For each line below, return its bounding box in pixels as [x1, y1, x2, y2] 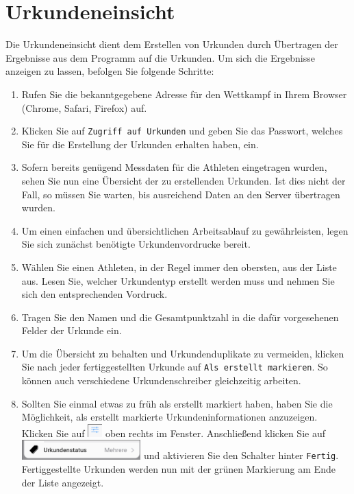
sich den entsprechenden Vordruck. [21, 287, 168, 301]
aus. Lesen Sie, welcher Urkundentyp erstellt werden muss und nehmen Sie [21, 273, 335, 287]
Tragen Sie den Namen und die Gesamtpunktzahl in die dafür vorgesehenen [21, 309, 339, 324]
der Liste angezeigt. [21, 475, 104, 489]
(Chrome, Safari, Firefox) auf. [21, 100, 147, 115]
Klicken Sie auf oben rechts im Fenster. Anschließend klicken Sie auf [21, 425, 325, 440]
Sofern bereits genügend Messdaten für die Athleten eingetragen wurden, [21, 160, 327, 174]
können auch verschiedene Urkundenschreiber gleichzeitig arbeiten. [21, 373, 301, 388]
